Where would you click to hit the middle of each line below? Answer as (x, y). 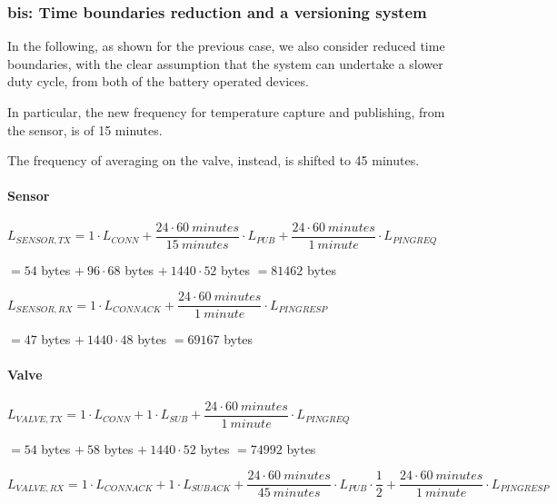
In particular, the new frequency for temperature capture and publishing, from (226, 112)
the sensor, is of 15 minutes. (85, 129)
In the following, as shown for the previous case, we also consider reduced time (226, 46)
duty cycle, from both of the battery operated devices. (158, 81)
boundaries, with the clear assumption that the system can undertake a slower (225, 63)
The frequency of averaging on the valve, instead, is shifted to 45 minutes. (214, 160)
